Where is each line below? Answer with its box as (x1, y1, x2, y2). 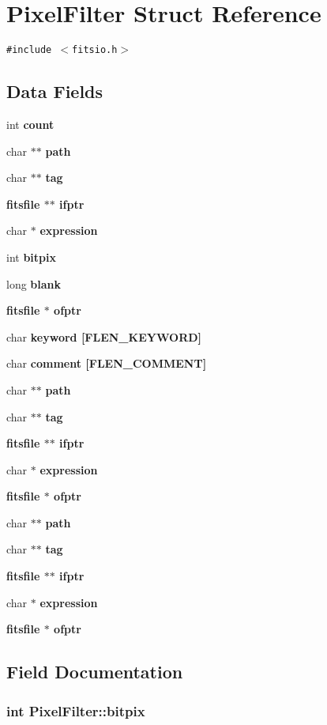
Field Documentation (6, 659, 183, 684)
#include (6, 44, 52, 56)
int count (6, 115, 54, 132)
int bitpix (6, 248, 56, 265)
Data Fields (6, 79, 103, 104)
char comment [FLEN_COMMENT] (6, 355, 207, 372)
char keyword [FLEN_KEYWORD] (6, 328, 202, 345)
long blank (6, 275, 62, 292)
